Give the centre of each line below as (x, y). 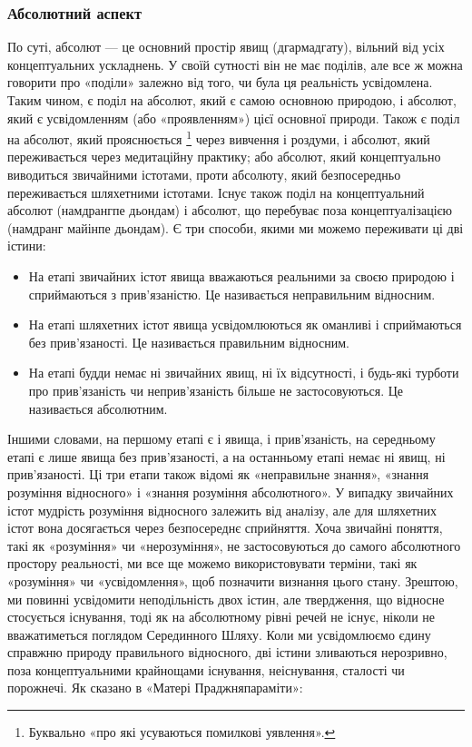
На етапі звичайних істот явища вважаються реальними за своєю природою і (241, 276)
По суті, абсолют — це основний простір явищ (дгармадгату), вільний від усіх (226, 47)
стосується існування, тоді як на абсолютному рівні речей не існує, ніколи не (221, 617)
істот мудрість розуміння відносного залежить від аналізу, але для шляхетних (222, 510)
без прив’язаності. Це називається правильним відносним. (189, 342)
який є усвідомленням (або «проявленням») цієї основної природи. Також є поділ (234, 118)
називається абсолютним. (98, 408)
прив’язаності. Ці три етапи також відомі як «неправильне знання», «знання (218, 474)
